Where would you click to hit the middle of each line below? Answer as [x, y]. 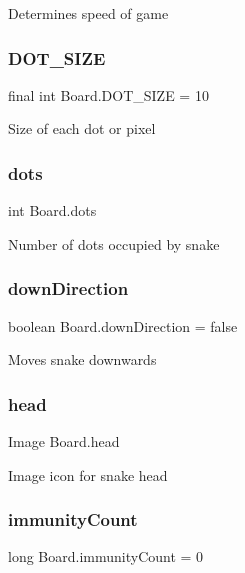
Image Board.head [64, 441]
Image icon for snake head [88, 474]
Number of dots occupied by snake [114, 243]
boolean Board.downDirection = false [123, 325]
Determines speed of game [88, 13]
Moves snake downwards [82, 359]
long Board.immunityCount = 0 [106, 556]
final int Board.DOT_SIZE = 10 [108, 94]
